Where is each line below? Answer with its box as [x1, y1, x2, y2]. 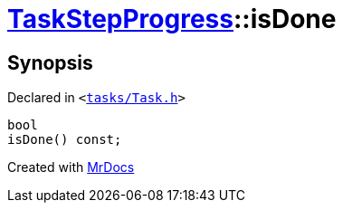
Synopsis [7, 51, 93, 74]
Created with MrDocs [7, 159, 135, 176]
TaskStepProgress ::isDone [7, 4, 337, 34]
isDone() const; [7, 132, 122, 148]
